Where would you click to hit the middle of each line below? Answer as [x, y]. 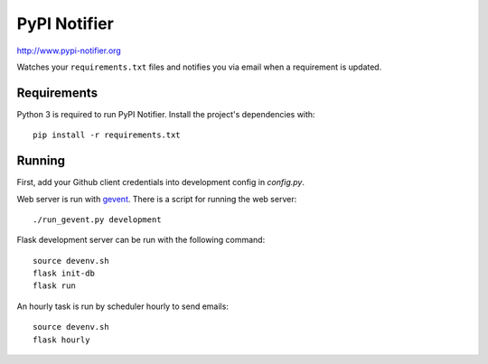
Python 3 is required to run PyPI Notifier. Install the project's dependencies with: [166, 114]
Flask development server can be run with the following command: [141, 240]
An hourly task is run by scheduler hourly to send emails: [123, 306]
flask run [54, 286]
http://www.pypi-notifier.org [69, 51]
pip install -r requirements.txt [107, 135]
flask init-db [64, 274]
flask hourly [61, 340]
